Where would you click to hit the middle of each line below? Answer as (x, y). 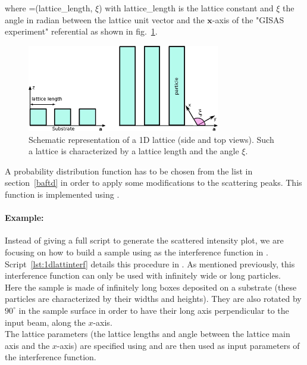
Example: (24, 218)
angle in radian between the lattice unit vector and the (105, 19)
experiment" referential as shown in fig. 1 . (81, 31)
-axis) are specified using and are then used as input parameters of (178, 345)
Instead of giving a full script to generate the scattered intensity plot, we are (144, 240)
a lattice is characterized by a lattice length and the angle (134, 151)
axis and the (27, 345)
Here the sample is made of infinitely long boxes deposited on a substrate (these (151, 287)
